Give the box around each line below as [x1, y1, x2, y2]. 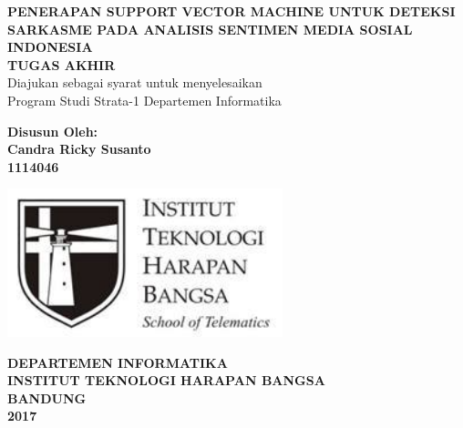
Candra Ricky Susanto [7, 139, 151, 158]
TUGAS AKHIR [7, 55, 116, 74]
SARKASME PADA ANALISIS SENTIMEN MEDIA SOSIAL [7, 19, 413, 38]
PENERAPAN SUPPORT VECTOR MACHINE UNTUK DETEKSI [7, 2, 456, 20]
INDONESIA [7, 37, 93, 56]
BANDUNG [7, 388, 87, 407]
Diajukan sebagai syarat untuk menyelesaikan [7, 73, 262, 92]
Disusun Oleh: [7, 121, 98, 140]
